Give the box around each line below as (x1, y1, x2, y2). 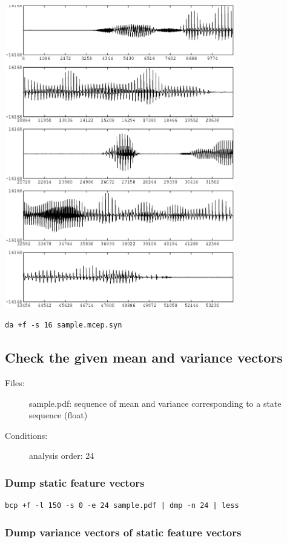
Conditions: (5, 429, 48, 441)
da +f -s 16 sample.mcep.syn (5, 321, 122, 330)
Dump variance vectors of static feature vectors (5, 524, 242, 539)
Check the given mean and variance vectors (5, 348, 283, 367)
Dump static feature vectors (5, 475, 145, 490)
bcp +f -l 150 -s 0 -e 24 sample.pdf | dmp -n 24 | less (5, 501, 239, 510)
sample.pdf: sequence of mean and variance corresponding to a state (29, 397, 282, 409)
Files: (5, 377, 25, 389)
